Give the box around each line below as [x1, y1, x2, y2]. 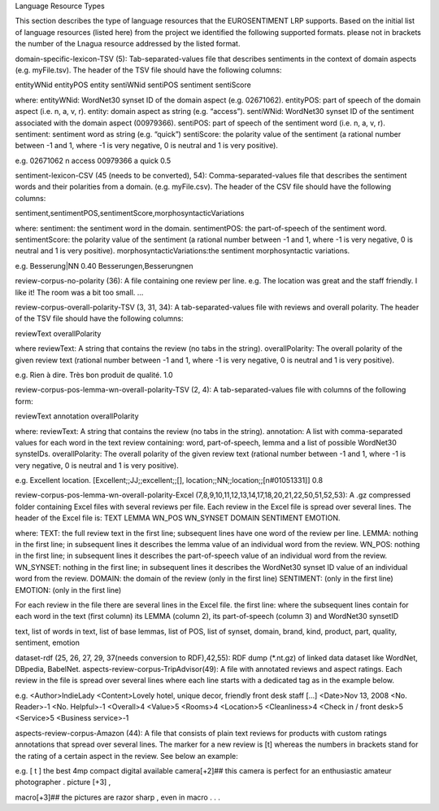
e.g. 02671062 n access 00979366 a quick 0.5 [15, 156, 172, 165]
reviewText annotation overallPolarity [15, 411, 139, 421]
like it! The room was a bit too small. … [15, 287, 144, 297]
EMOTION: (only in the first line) [15, 585, 122, 594]
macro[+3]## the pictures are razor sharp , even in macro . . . [15, 792, 221, 802]
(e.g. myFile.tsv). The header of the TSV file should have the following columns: [15, 65, 282, 75]
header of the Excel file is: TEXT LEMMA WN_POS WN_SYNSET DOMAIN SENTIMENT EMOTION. [15, 513, 341, 523]
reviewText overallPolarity [15, 328, 102, 338]
